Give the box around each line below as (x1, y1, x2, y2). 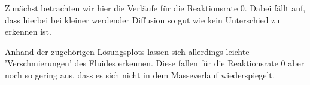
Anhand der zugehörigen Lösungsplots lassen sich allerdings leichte (5, 45, 250, 57)
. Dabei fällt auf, (244, 2, 306, 14)
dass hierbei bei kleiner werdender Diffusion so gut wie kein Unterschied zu (5, 13, 280, 26)
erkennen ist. (5, 25, 51, 38)
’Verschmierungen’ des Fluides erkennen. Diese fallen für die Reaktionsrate (5, 57, 278, 69)
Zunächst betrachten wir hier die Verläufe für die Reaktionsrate (5, 2, 238, 14)
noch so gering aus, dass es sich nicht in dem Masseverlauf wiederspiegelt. (5, 68, 275, 81)
